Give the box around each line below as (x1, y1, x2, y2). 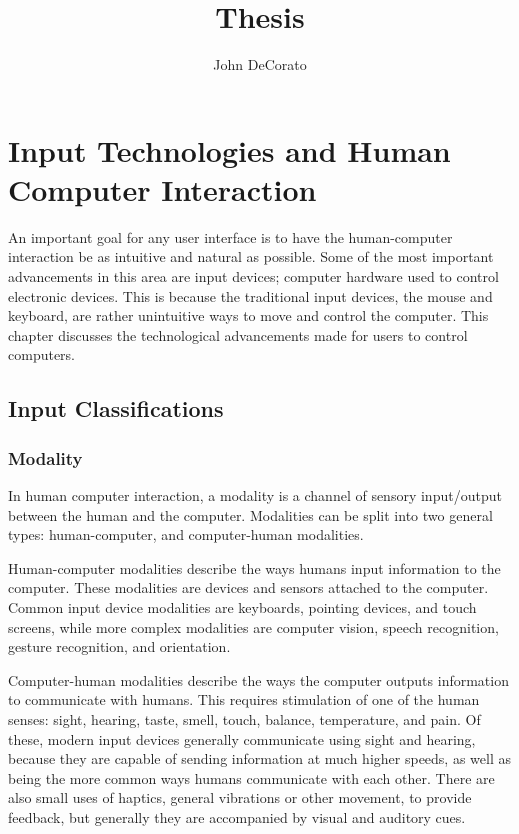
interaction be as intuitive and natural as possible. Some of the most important (8, 246, 494, 267)
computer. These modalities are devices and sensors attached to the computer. (8, 577, 489, 598)
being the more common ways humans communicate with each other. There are (8, 767, 495, 788)
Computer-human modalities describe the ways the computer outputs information (8, 669, 509, 690)
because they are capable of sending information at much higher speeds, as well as (8, 748, 511, 769)
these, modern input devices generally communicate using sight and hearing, (8, 728, 476, 749)
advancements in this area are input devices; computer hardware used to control (8, 266, 499, 287)
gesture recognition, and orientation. (8, 636, 231, 657)
